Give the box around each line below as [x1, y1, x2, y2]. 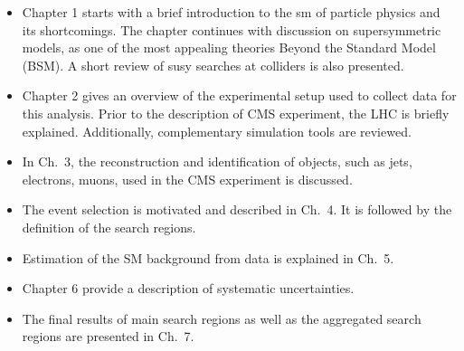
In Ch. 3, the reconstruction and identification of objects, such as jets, [22, 152, 412, 171]
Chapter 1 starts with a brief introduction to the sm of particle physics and [22, 3, 440, 21]
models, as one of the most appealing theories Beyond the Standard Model [22, 38, 436, 57]
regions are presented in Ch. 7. [22, 327, 194, 346]
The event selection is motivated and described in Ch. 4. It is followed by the [22, 200, 452, 219]
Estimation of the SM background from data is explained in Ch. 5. [22, 248, 394, 267]
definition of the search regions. [22, 217, 196, 236]
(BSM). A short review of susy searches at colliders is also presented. [22, 55, 404, 74]
